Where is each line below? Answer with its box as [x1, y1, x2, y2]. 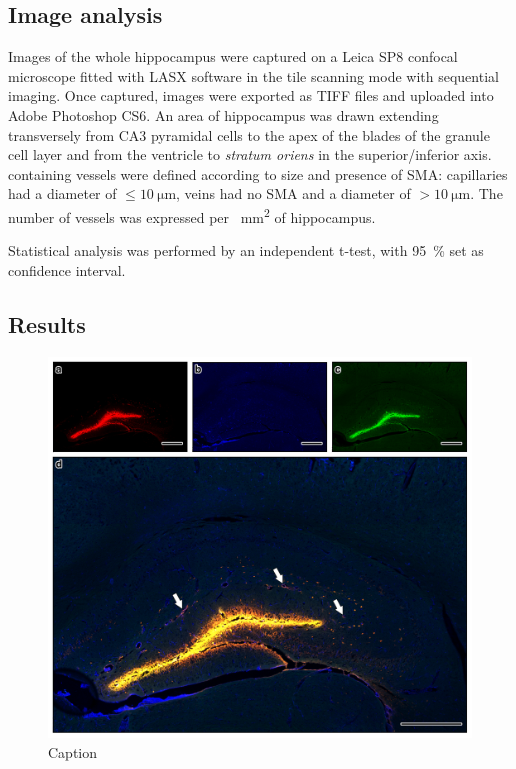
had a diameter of [8, 183, 117, 204]
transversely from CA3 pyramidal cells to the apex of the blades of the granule [8, 124, 490, 145]
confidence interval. [8, 259, 126, 280]
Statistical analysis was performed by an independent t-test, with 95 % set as [8, 240, 484, 261]
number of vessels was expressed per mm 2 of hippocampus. [8, 203, 376, 227]
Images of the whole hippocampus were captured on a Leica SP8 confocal [8, 46, 458, 67]
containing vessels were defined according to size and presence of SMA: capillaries [8, 163, 508, 184]
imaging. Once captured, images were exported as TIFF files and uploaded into [8, 85, 494, 106]
